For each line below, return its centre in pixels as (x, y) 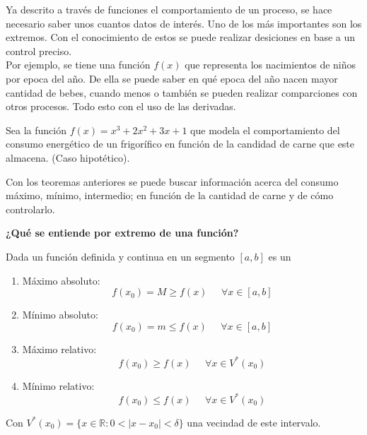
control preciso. (39, 50)
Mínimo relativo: (58, 385)
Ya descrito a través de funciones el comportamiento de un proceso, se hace (169, 9)
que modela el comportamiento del (265, 130)
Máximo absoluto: (61, 280)
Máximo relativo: (59, 348)
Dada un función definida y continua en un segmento (120, 256)
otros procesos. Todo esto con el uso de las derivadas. (121, 106)
